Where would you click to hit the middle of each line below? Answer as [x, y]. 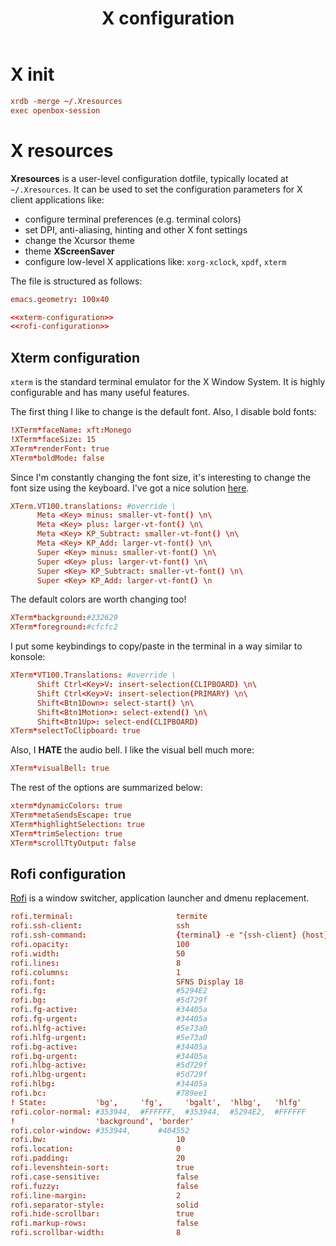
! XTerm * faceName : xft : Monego [71, 430]
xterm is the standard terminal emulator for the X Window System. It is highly [168, 382]
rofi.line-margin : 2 [96, 1195]
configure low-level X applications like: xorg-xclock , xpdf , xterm [155, 261]
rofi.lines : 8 [96, 963]
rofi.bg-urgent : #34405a [109, 1056]
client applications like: [57, 199]
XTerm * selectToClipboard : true [75, 731]
